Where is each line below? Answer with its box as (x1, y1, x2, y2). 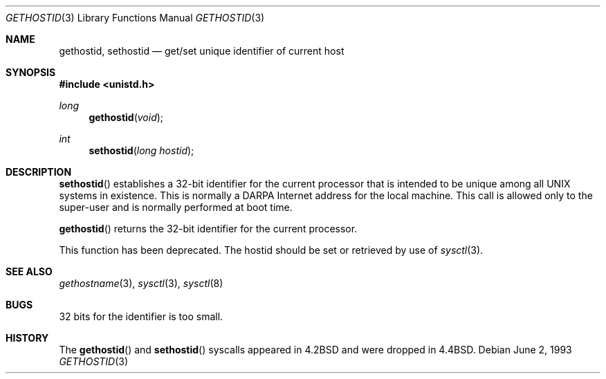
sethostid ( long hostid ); (89, 145, 194, 156)
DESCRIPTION (6, 166, 72, 178)
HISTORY (6, 332, 49, 344)
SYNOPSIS (6, 66, 56, 78)
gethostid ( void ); (89, 111, 164, 123)
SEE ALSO (6, 266, 53, 277)
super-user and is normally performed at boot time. (59, 201, 293, 213)
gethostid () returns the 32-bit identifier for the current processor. (59, 223, 358, 234)
